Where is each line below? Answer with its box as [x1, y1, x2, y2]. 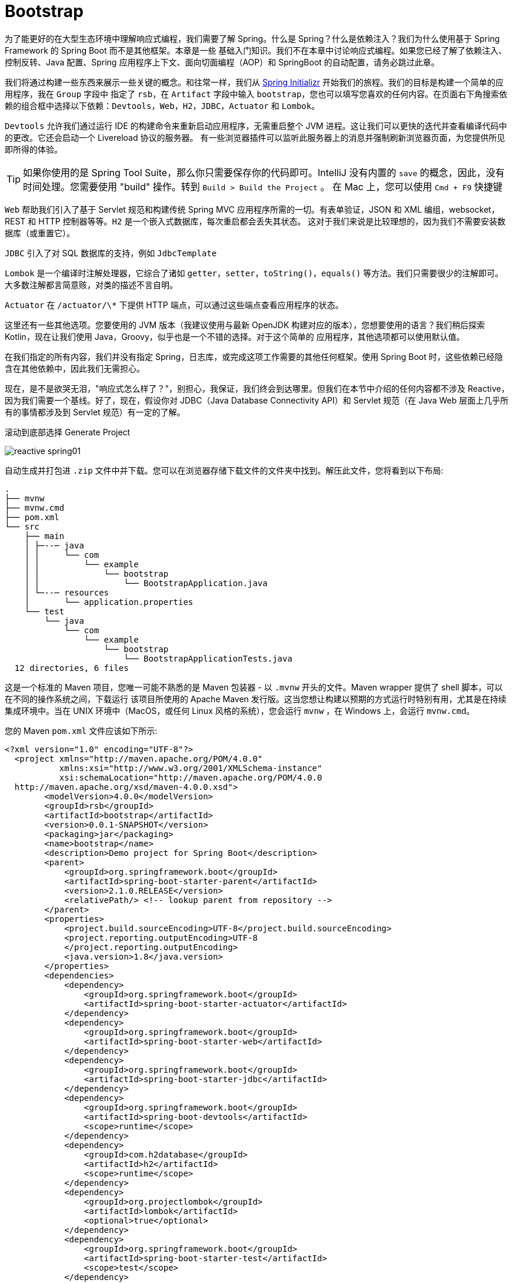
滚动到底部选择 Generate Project [5, 426, 131, 437]
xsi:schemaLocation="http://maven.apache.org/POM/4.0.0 [59, 772, 322, 782]
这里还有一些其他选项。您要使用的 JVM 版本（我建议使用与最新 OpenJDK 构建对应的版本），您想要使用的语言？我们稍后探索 [5, 319, 485, 330]
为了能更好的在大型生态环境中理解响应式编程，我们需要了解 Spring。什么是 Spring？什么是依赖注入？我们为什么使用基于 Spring [5, 33, 500, 44]
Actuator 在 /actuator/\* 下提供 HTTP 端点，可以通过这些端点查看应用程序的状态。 [5, 299, 344, 310]
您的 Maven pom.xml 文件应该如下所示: [5, 725, 158, 736]
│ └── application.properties [24, 597, 194, 607]
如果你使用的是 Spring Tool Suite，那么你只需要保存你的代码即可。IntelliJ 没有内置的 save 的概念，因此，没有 [23, 166, 505, 178]
